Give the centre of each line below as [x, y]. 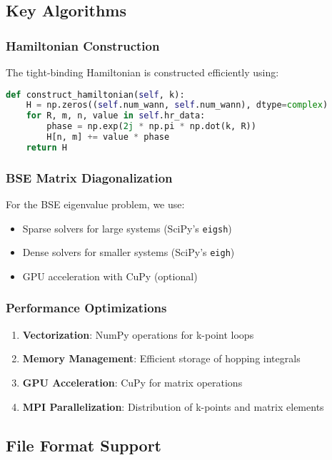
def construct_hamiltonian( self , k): [95, 94]
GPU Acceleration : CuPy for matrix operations [132, 382]
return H [46, 147]
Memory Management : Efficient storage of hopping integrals [161, 358]
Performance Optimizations [86, 308]
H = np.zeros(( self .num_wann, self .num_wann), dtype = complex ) [177, 105]
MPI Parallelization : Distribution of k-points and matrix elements [173, 406]
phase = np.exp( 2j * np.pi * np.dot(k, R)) [151, 127]
